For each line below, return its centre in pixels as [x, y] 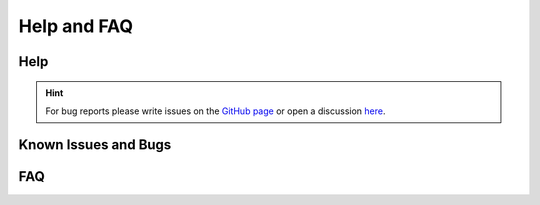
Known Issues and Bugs [95, 144]
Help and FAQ [76, 26]
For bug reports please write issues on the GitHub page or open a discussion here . [215, 111]
